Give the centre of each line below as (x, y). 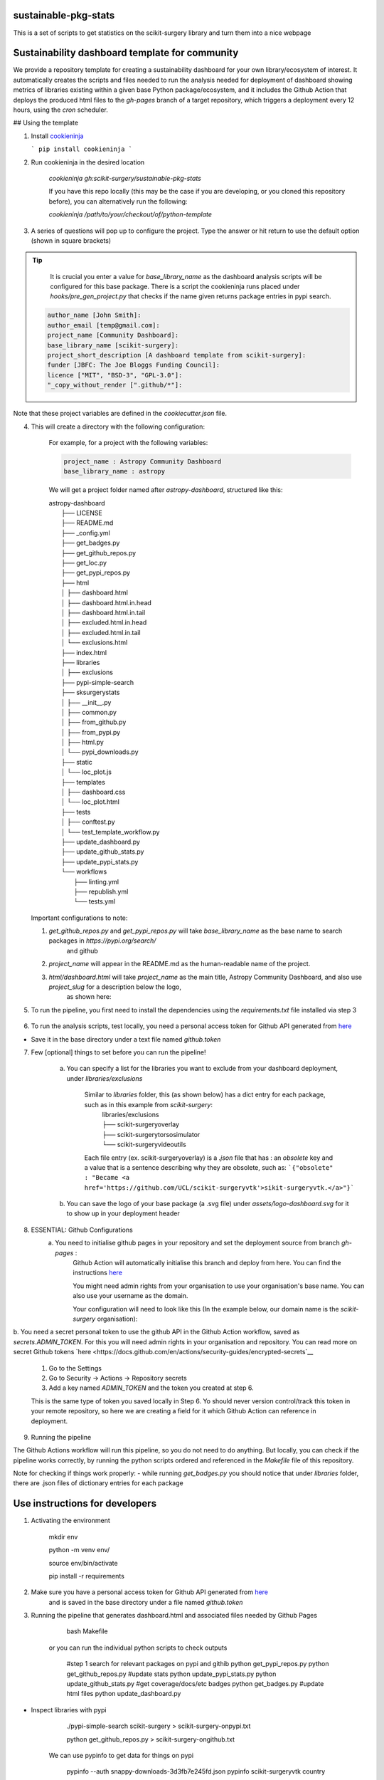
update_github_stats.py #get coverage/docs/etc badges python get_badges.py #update (195, 1684)
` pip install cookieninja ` (82, 149)
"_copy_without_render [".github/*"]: (115, 385)
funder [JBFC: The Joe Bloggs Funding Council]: (134, 365)
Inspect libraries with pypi (69, 1710)
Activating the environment (70, 1521)
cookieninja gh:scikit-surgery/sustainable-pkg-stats (125, 178)
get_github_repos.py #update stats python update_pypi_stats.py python (171, 1674)
